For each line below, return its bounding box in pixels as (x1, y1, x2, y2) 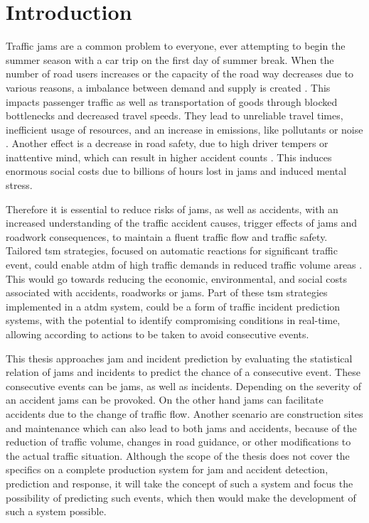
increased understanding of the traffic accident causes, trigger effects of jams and (6, 215, 358, 230)
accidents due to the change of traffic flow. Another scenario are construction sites (6, 406, 363, 421)
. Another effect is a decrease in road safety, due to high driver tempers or (6, 136, 328, 151)
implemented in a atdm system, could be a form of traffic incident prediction (6, 298, 341, 313)
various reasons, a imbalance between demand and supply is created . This (6, 80, 331, 95)
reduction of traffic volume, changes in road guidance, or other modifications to (6, 434, 351, 449)
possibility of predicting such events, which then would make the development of (6, 490, 356, 505)
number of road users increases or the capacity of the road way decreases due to (6, 66, 354, 81)
